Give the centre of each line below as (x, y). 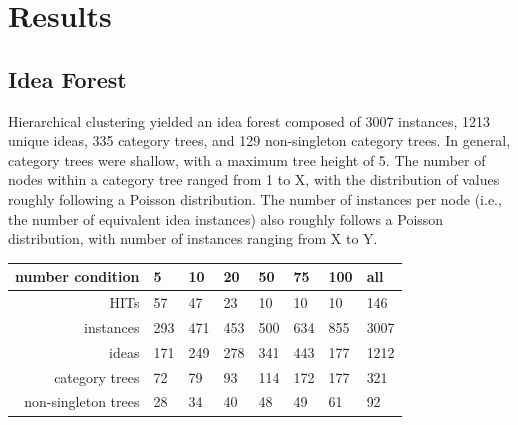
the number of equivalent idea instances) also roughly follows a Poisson (226, 218)
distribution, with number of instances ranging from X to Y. (193, 238)
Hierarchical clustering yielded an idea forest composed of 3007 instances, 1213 (249, 120)
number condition (77, 276)
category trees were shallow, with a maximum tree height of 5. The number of (247, 159)
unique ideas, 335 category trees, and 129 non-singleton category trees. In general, (259, 140)
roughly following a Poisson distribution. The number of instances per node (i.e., (255, 198)
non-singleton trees (82, 401)
